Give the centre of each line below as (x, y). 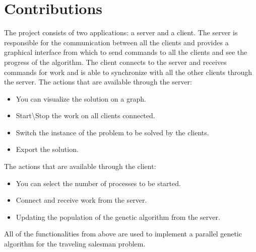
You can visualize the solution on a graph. (81, 98)
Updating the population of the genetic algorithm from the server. (118, 217)
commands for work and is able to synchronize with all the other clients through (128, 72)
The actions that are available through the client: (80, 166)
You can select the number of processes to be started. (98, 183)
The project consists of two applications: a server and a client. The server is (121, 32)
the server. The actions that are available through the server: (98, 82)
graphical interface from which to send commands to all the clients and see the (126, 52)
